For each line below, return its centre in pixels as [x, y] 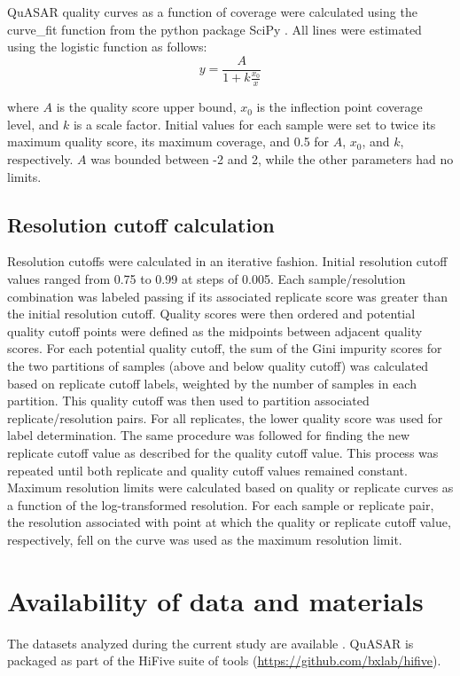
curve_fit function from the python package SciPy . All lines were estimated [214, 29]
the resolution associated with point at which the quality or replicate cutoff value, [229, 522]
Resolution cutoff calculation [141, 224]
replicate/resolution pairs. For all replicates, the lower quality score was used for [225, 417]
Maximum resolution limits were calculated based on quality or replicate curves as [230, 487]
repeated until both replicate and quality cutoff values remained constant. [207, 470]
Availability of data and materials [215, 600]
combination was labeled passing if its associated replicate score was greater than [227, 296]
